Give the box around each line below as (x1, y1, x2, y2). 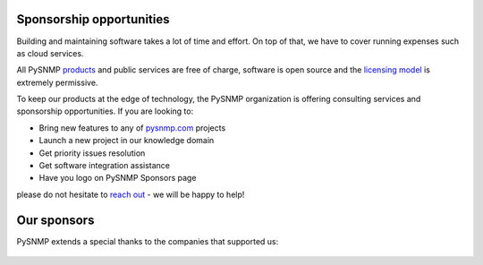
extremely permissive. (16, 77, 98, 88)
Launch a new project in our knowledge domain (38, 135, 215, 146)
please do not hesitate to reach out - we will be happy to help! (16, 189, 245, 200)
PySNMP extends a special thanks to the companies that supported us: (16, 235, 279, 246)
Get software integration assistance (38, 160, 170, 171)
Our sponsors (16, 212, 95, 227)
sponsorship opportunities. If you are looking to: (16, 106, 194, 116)
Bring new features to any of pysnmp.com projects (38, 122, 226, 133)
